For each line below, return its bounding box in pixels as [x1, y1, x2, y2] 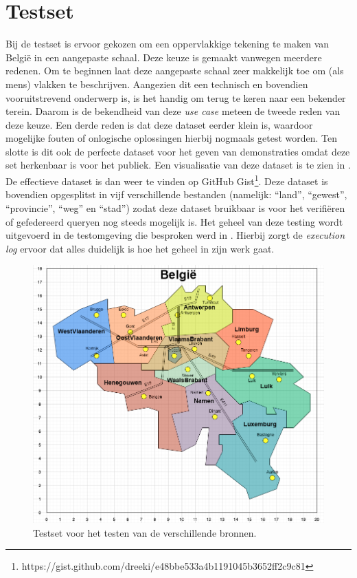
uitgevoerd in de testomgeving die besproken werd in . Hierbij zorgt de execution [5, 228, 345, 242]
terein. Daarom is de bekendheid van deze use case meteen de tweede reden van [5, 104, 341, 118]
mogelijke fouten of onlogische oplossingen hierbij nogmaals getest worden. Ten [5, 131, 338, 145]
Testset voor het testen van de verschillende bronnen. [33, 525, 257, 539]
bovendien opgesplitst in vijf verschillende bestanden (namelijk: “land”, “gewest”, [5, 187, 347, 202]
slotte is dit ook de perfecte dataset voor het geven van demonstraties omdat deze [5, 144, 350, 158]
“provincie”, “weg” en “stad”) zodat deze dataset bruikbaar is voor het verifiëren [5, 200, 345, 215]
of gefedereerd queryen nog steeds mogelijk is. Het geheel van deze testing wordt [5, 214, 343, 228]
